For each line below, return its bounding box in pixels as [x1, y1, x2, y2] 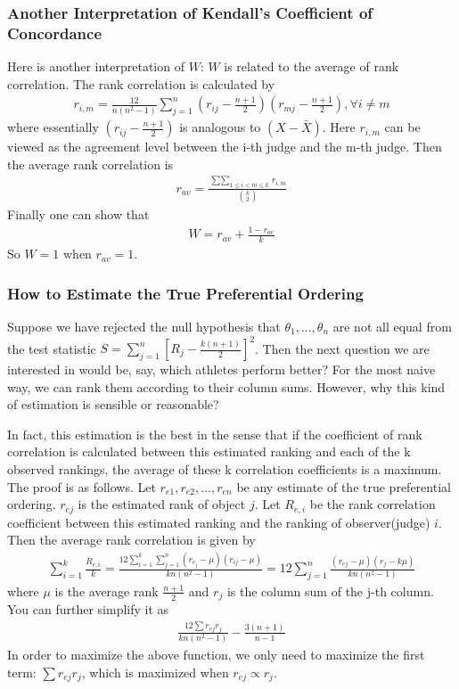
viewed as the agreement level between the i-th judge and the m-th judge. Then [7, 137, 442, 156]
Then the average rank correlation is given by [7, 530, 256, 549]
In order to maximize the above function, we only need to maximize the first [7, 645, 425, 664]
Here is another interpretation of [7, 57, 184, 76]
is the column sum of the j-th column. [226, 581, 434, 600]
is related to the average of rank [224, 57, 399, 76]
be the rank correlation [309, 495, 436, 513]
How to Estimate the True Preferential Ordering [7, 282, 364, 304]
